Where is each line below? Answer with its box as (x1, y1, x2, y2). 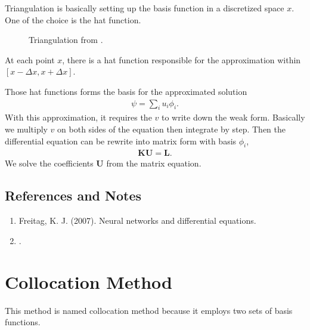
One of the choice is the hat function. (5, 13, 141, 26)
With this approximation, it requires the (5, 111, 152, 124)
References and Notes (5, 186, 142, 205)
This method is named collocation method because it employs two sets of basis (5, 304, 293, 316)
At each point (5, 53, 55, 66)
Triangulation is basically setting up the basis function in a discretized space (5, 2, 284, 14)
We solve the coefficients (5, 157, 94, 169)
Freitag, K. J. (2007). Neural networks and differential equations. (18, 214, 256, 227)
